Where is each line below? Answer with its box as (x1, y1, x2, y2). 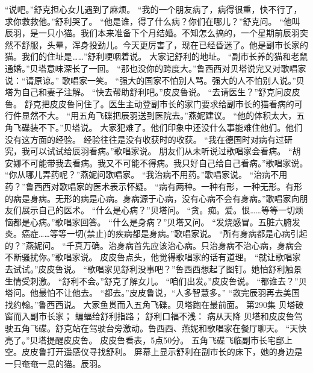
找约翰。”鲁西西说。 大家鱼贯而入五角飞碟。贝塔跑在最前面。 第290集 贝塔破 (5, 298, 304, 310)
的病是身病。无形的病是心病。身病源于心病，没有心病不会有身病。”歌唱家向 (5, 192, 300, 204)
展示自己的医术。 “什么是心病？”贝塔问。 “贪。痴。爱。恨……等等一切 (21, 204, 295, 216)
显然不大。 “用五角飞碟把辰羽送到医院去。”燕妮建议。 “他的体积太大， (21, 109, 297, 122)
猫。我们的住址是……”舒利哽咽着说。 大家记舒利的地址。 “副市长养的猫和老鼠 (5, 50, 308, 63)
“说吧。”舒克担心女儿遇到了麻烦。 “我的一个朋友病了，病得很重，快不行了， (5, 3, 302, 15)
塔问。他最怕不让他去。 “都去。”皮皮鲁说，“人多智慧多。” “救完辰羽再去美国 (5, 286, 300, 299)
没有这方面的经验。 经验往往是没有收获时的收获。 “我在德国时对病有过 (5, 133, 284, 145)
